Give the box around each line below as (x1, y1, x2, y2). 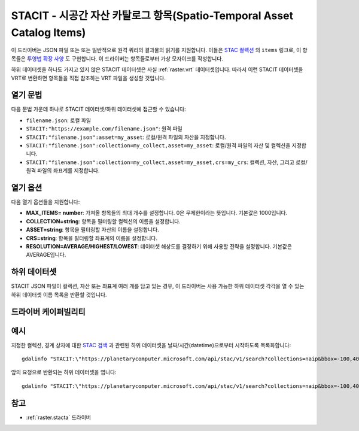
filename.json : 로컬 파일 (26, 117, 92, 124)
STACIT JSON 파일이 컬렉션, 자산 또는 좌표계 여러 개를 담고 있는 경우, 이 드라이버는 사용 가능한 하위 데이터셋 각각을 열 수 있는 (11, 283, 305, 290)
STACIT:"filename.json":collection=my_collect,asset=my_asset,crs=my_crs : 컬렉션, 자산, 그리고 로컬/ (26, 159, 308, 166)
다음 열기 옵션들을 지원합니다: (11, 198, 80, 206)
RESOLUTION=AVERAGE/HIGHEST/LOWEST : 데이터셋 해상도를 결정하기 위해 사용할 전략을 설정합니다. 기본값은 (26, 243, 293, 250)
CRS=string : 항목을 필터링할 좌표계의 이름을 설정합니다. (26, 234, 158, 242)
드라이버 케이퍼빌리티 (11, 306, 86, 317)
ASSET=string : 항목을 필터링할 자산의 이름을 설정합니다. (26, 226, 160, 233)
